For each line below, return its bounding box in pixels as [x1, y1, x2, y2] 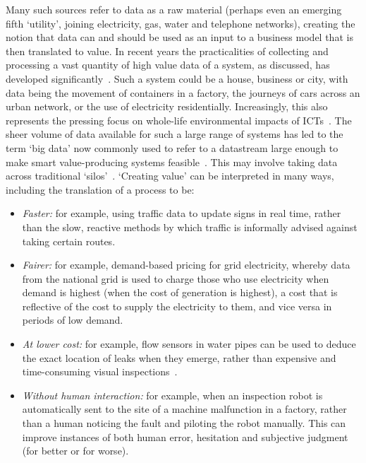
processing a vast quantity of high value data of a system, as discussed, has [6, 57, 330, 72]
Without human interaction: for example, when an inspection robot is [22, 387, 323, 402]
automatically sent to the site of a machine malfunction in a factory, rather [22, 402, 347, 416]
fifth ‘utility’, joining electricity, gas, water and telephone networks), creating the [6, 16, 355, 30]
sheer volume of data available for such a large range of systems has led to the [6, 127, 343, 141]
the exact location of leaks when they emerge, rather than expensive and [22, 350, 336, 365]
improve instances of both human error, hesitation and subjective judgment [22, 429, 348, 444]
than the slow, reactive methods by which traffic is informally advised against [22, 219, 358, 234]
